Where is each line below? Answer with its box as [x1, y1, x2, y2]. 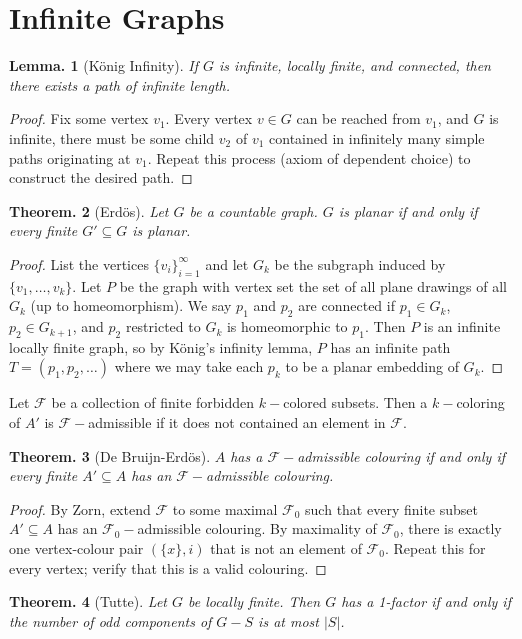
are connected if [298, 295, 395, 316]
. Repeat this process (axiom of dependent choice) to [147, 147, 471, 168]
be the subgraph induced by [274, 253, 446, 274]
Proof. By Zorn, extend [9, 498, 151, 519]
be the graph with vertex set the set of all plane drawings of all [119, 275, 507, 296]
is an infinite [423, 316, 501, 337]
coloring [456, 392, 505, 413]
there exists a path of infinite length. [9, 74, 231, 95]
